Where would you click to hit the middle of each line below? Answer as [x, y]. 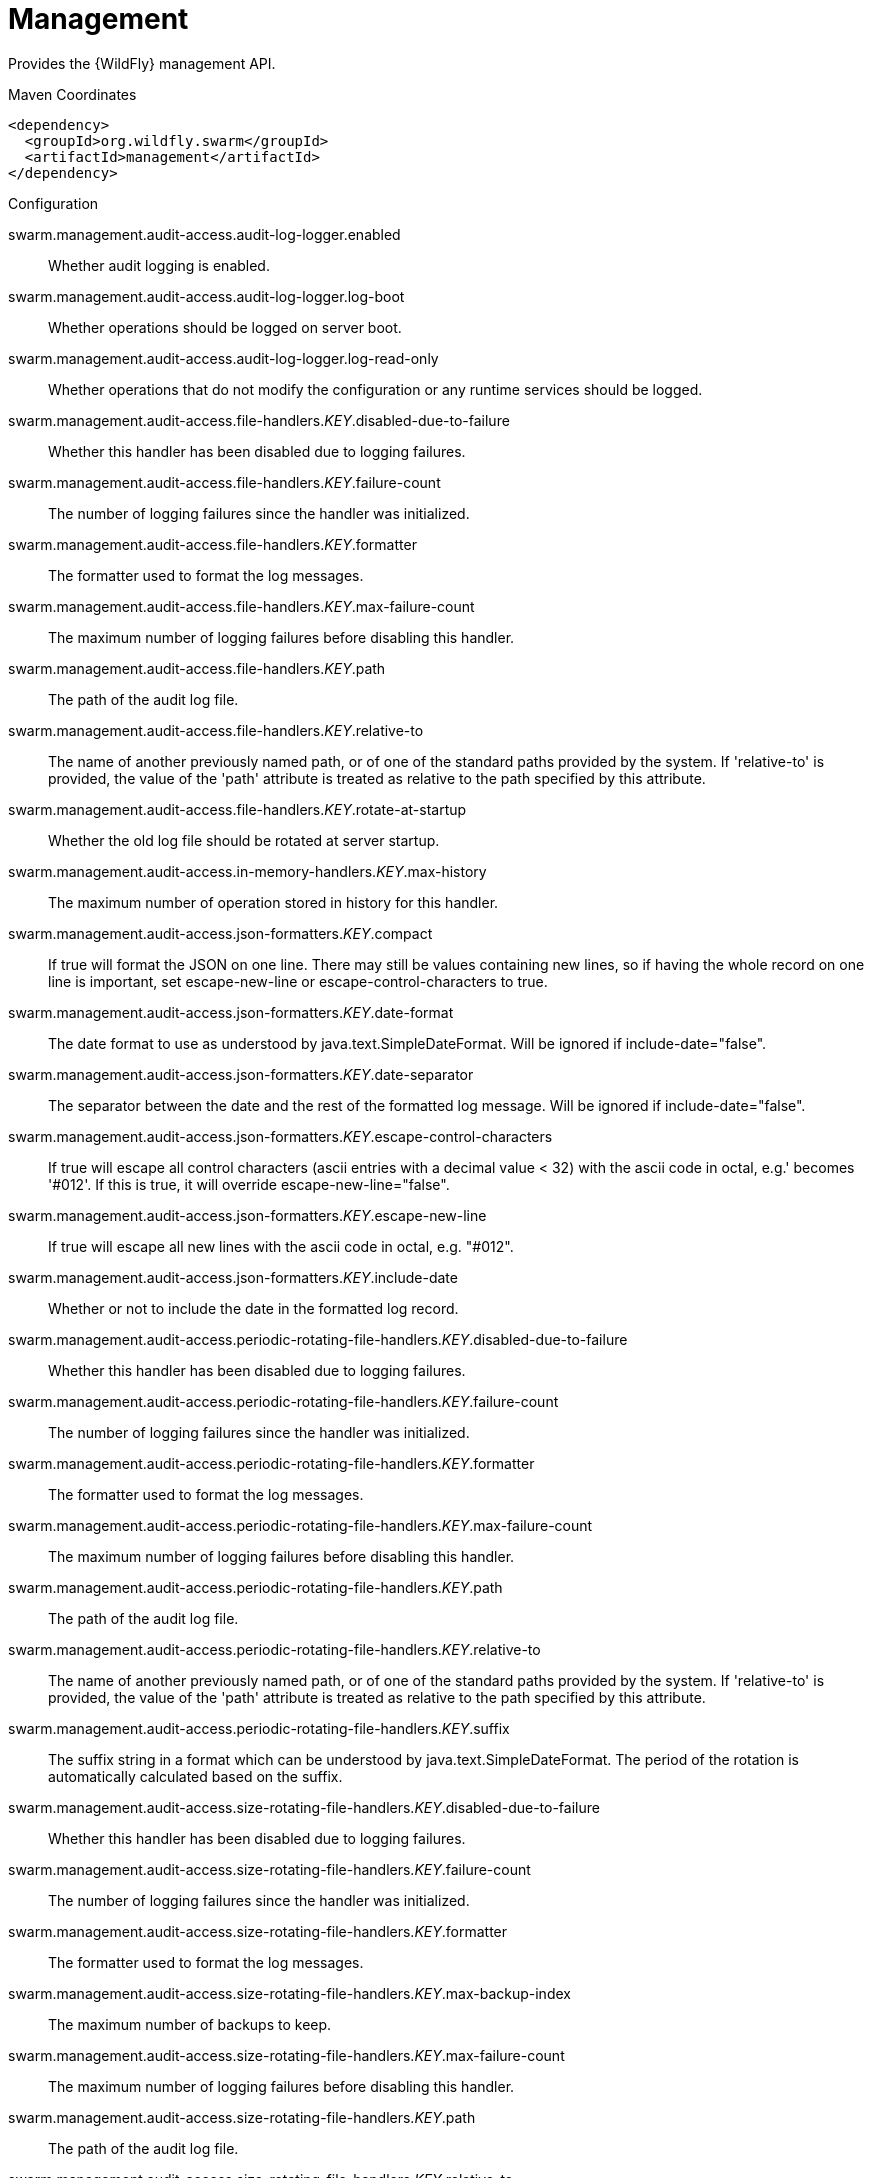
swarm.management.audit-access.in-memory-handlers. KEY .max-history [247, 871]
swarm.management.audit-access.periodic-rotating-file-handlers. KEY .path [255, 1587]
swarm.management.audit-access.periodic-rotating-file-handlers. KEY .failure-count [283, 1401]
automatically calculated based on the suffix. [195, 1776]
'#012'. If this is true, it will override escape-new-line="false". [249, 1184]
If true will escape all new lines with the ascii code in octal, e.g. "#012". [281, 1246]
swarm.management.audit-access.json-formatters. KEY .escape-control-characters [280, 1136]
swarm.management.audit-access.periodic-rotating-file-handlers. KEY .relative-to [274, 1649]
